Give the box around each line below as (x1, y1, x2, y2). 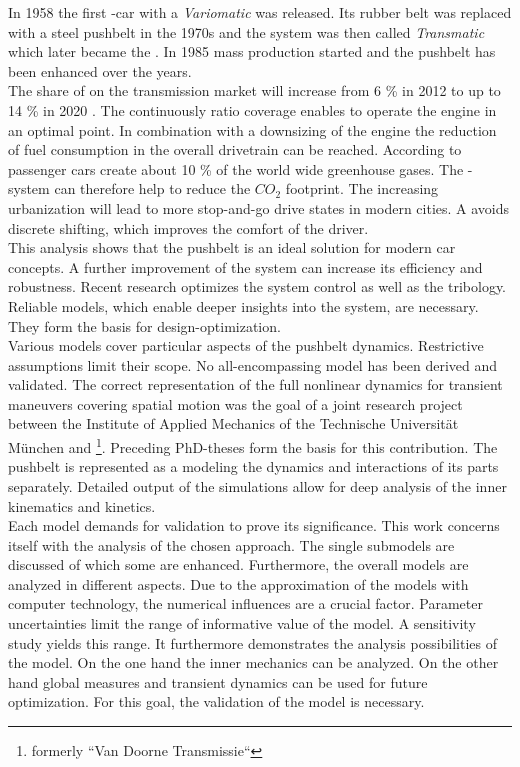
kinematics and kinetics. (8, 495, 156, 516)
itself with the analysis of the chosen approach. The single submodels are (8, 534, 455, 555)
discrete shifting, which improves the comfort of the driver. (8, 217, 369, 238)
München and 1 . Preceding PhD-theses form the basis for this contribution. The (8, 434, 498, 457)
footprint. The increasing (285, 178, 439, 199)
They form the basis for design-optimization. (8, 315, 281, 336)
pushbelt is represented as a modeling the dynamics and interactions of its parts (8, 456, 499, 477)
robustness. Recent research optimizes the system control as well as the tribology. (8, 276, 507, 297)
